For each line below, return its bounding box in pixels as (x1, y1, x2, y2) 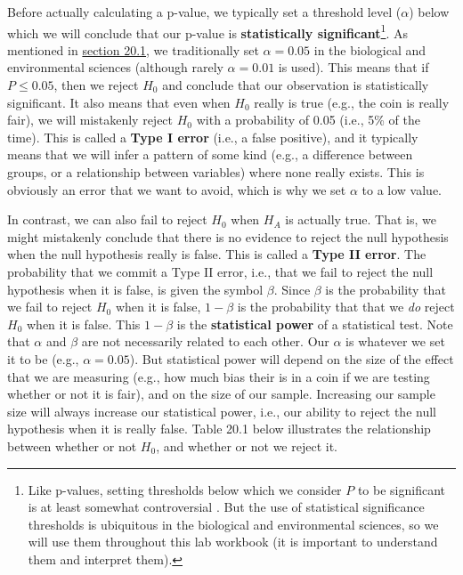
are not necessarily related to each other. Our (81, 332, 329, 351)
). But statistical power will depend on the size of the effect (129, 349, 454, 368)
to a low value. (361, 180, 442, 198)
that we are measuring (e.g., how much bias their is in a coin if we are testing (7, 367, 430, 385)
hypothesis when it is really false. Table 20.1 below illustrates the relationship (7, 419, 431, 438)
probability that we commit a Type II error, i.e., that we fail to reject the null (7, 262, 434, 280)
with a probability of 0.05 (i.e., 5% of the (196, 110, 420, 129)
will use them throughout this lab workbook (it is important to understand (28, 532, 438, 551)
